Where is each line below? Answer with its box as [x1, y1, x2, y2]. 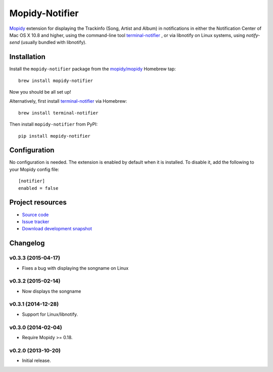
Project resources [9, 198, 67, 207]
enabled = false [18, 185, 59, 191]
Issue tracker [22, 218, 50, 225]
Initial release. [22, 357, 51, 364]
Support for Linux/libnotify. [22, 311, 78, 317]
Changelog [9, 239, 45, 247]
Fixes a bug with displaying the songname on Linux [22, 265, 129, 271]
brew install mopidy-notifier [18, 77, 94, 84]
